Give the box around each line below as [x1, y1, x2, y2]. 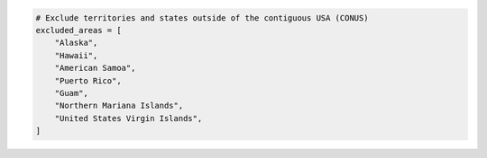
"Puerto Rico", [54, 75, 122, 85]
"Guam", [54, 88, 89, 98]
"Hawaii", [54, 50, 98, 60]
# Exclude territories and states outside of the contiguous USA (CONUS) [35, 13, 369, 22]
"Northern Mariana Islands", [54, 101, 184, 111]
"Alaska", [54, 38, 98, 48]
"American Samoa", [54, 63, 136, 74]
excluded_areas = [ [35, 25, 122, 35]
